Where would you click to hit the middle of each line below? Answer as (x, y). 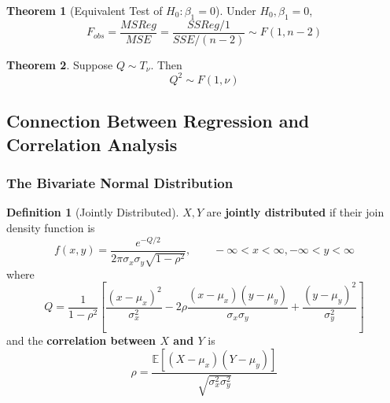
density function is (51, 227)
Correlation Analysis (92, 144)
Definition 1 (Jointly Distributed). (93, 212)
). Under (235, 10)
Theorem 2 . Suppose (60, 64)
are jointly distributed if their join (295, 212)
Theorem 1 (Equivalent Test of (85, 10)
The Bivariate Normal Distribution (120, 183)
